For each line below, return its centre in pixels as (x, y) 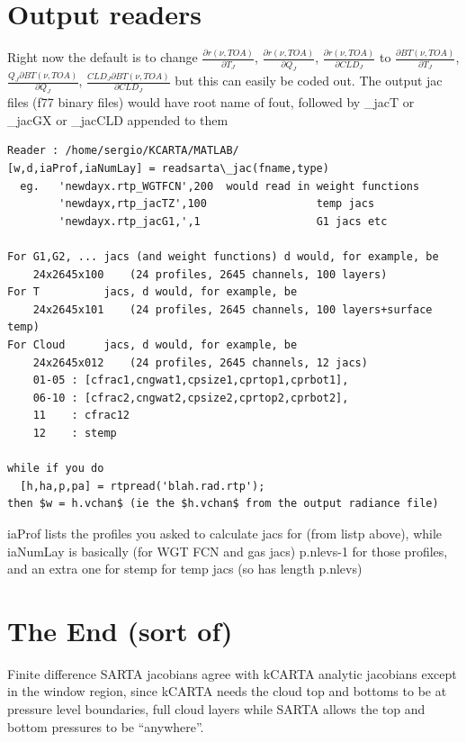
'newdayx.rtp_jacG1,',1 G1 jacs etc (223, 221)
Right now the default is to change (103, 57)
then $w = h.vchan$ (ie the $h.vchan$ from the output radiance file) (223, 504)
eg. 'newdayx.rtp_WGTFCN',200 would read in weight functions (220, 186)
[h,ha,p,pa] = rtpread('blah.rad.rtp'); (143, 486)
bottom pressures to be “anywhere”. (106, 726)
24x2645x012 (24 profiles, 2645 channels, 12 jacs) (200, 362)
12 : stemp (75, 433)
